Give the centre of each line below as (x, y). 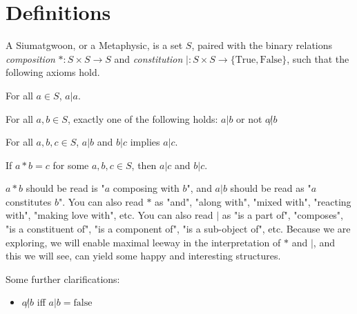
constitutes (29, 201)
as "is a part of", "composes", (282, 215)
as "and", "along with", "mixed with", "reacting (253, 201)
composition (30, 58)
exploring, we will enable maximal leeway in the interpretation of (143, 242)
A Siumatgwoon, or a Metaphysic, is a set (94, 45)
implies (145, 142)
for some (71, 165)
